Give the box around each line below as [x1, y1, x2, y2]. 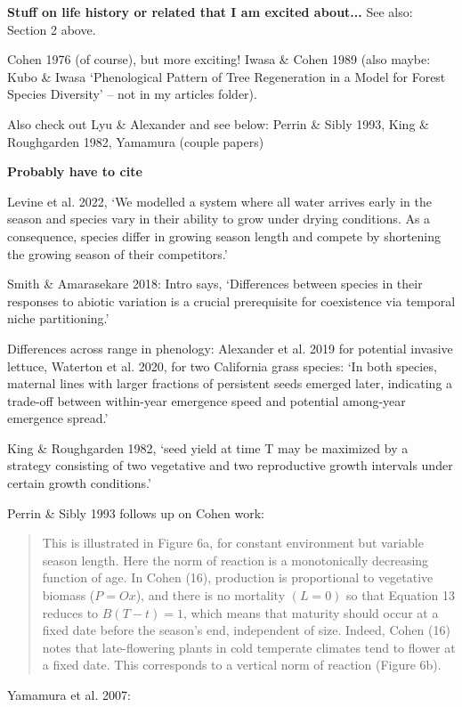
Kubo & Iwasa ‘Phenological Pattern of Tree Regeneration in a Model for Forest [7, 67, 446, 85]
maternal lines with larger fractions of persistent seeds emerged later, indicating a [7, 374, 453, 393]
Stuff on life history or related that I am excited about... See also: [7, 3, 413, 20]
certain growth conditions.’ [7, 474, 151, 492]
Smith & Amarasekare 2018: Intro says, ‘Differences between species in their [7, 274, 423, 293]
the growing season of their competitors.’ [7, 244, 228, 263]
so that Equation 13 [346, 586, 456, 605]
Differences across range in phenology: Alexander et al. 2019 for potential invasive [7, 338, 453, 357]
